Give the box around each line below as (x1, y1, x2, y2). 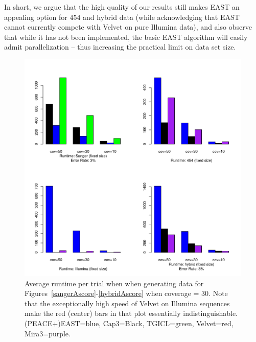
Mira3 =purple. (25, 328, 71, 338)
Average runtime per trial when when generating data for (25, 278, 204, 288)
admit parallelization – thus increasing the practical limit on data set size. (4, 41, 236, 52)
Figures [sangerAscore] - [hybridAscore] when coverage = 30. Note (25, 288, 228, 299)
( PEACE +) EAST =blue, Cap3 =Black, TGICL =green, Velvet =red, (25, 317, 234, 328)
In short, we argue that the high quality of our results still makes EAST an (4, 2, 240, 12)
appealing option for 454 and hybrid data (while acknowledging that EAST (4, 11, 240, 22)
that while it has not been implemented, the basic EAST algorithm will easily (4, 31, 248, 42)
